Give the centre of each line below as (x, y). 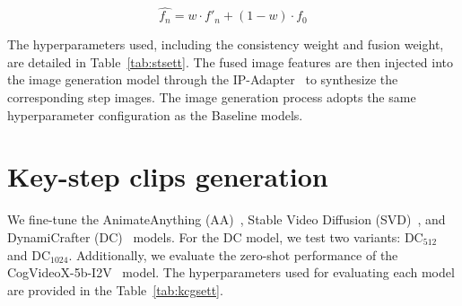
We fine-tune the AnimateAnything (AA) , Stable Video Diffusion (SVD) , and (227, 219)
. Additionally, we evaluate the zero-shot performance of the (233, 254)
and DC (29, 254)
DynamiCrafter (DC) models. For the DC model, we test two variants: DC (215, 236)
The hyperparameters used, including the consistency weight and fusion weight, (226, 44)
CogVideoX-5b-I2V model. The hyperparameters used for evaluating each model (231, 272)
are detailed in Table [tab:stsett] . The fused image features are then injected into (231, 61)
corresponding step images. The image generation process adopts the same (212, 97)
